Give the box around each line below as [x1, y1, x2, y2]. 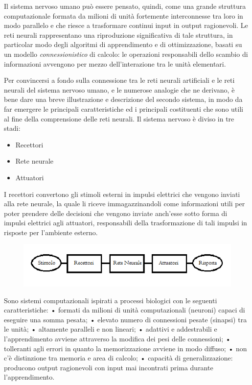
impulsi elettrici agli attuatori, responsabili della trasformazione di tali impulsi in [4, 217, 247, 228]
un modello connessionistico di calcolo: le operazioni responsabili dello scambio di [4, 48, 248, 59]
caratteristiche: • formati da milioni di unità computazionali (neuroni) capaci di [4, 305, 245, 315]
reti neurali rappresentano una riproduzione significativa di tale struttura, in [4, 29, 233, 40]
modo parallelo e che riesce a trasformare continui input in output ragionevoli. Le [4, 20, 248, 30]
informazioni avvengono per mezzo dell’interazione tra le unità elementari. [4, 58, 226, 69]
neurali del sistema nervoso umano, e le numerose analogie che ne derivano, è [4, 84, 235, 95]
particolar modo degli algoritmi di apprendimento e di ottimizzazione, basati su [4, 39, 242, 49]
